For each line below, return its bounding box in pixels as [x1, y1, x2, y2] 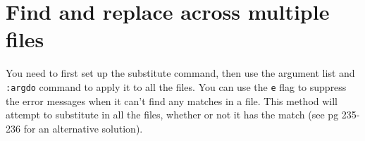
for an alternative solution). [23, 121, 143, 135]
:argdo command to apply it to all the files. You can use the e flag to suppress [6, 79, 347, 94]
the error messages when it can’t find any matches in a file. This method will [6, 93, 338, 108]
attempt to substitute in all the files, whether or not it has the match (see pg [6, 107, 339, 122]
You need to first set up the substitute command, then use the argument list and [6, 66, 355, 80]
